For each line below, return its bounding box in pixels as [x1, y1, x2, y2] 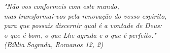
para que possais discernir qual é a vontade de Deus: [4, 20, 162, 30]
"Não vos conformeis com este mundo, [4, 1, 119, 11]
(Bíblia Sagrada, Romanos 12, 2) [4, 39, 103, 50]
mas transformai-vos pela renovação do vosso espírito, [4, 10, 167, 21]
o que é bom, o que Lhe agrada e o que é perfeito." [4, 29, 156, 40]
